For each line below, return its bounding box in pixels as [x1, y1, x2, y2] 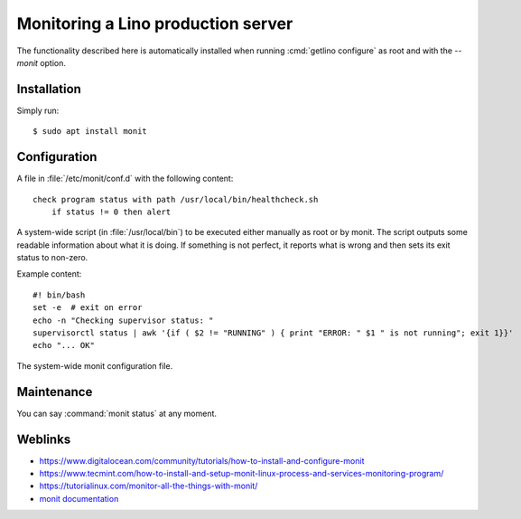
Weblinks [16, 431, 71, 447]
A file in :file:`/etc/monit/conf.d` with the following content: [16, 173, 234, 184]
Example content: [16, 269, 82, 279]
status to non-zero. [16, 252, 88, 263]
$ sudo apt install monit [33, 127, 148, 137]
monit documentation [39, 493, 119, 504]
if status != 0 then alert [51, 206, 172, 217]
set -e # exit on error [33, 303, 143, 313]
